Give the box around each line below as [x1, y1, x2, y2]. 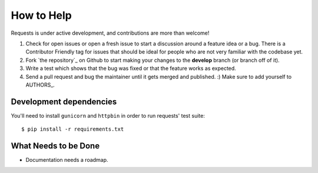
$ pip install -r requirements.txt [21, 126, 124, 132]
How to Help [11, 9, 72, 22]
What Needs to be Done [11, 141, 100, 151]
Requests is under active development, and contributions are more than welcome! [11, 29, 210, 36]
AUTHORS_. [25, 81, 55, 88]
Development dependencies [11, 97, 117, 107]
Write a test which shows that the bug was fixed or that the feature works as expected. [25, 65, 237, 72]
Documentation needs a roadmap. [25, 157, 108, 164]
